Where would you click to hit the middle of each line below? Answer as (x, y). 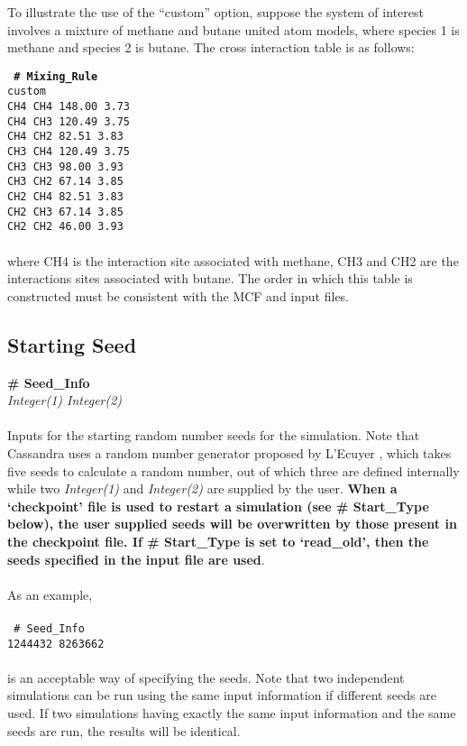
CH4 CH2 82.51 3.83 (65, 137)
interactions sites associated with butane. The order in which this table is (210, 278)
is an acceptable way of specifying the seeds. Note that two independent (206, 677)
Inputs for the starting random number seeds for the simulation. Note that (214, 435)
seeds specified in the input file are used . (136, 559)
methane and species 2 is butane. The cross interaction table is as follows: (211, 47)
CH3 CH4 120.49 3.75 (69, 152)
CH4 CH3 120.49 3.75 (69, 121)
